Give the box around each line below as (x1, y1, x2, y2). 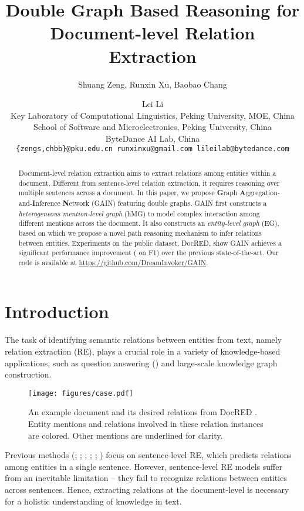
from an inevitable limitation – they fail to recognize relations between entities (5, 472, 287, 484)
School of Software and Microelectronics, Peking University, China (33, 121, 272, 133)
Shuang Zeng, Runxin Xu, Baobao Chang (78, 78, 227, 90)
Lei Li (141, 98, 164, 110)
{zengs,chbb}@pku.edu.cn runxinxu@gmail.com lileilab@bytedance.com (16, 145, 289, 153)
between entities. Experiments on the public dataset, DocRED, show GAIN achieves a (18, 238, 282, 248)
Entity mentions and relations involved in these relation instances (28, 418, 264, 430)
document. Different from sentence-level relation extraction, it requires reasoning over (18, 178, 280, 188)
